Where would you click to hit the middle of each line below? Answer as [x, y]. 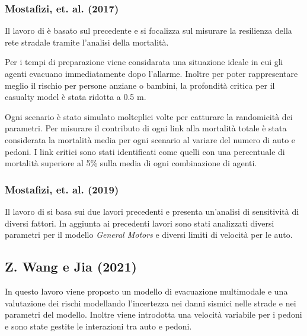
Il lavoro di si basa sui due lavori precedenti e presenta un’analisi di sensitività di [152, 211]
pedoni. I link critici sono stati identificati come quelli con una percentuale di [145, 151]
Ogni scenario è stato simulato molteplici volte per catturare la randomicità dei [149, 116]
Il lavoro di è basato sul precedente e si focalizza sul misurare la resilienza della [148, 30]
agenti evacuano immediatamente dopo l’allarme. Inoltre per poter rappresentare [151, 73]
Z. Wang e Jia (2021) [71, 266]
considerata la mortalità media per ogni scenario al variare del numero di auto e [150, 139]
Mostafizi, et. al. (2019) [62, 189]
